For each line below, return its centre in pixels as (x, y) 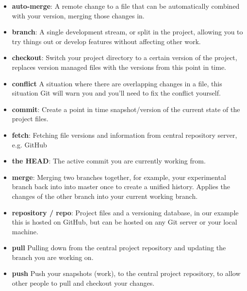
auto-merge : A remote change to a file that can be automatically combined (126, 6)
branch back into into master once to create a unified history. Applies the (121, 186)
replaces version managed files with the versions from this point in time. (119, 67)
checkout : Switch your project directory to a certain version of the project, (124, 57)
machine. (25, 231)
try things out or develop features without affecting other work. (106, 41)
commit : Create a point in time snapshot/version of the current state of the (126, 109)
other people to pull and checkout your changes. (83, 283)
